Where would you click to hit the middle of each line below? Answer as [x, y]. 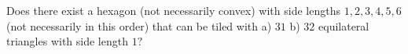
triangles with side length [67, 41]
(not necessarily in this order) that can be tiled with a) [139, 25]
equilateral [344, 25]
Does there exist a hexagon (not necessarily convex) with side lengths [173, 10]
